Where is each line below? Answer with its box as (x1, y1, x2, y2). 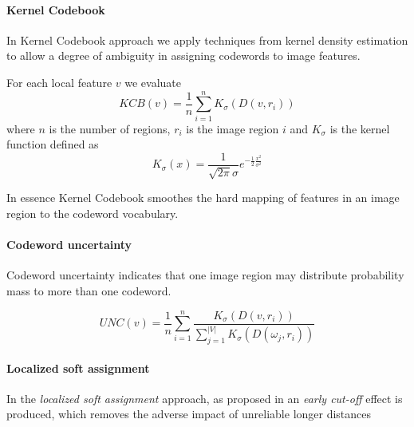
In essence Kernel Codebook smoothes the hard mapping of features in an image (6, 189, 400, 206)
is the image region (186, 120, 279, 136)
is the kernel (329, 120, 390, 136)
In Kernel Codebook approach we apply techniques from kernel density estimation (6, 31, 408, 48)
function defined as (6, 136, 99, 152)
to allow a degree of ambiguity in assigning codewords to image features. (6, 47, 361, 64)
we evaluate (124, 73, 181, 90)
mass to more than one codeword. (6, 282, 172, 299)
